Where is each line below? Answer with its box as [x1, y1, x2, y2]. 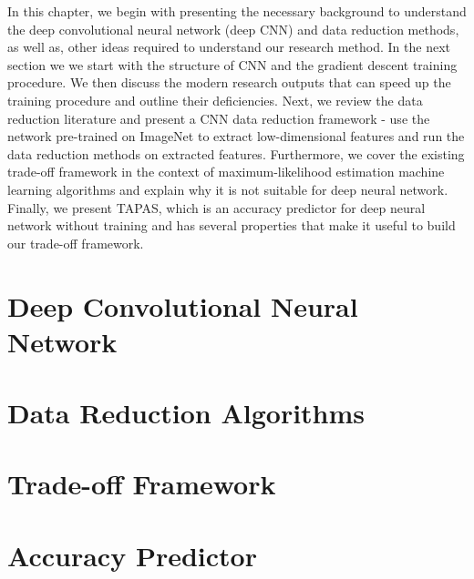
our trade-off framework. [7, 233, 144, 252]
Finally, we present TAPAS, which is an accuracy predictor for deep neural [7, 198, 426, 217]
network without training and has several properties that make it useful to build [7, 216, 456, 235]
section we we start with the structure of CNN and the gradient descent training [7, 55, 458, 74]
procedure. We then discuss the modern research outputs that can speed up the [7, 73, 451, 92]
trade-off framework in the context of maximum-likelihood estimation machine [7, 162, 445, 181]
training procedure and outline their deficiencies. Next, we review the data [7, 90, 423, 109]
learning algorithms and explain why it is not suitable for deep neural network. [7, 179, 448, 198]
